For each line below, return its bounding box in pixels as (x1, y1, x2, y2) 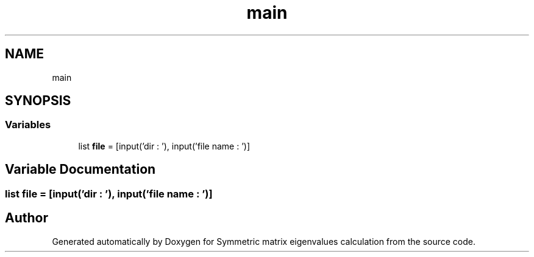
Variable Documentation (5, 162, 156, 177)
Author (5, 210, 48, 226)
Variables (5, 118, 51, 131)
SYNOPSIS (5, 93, 71, 109)
